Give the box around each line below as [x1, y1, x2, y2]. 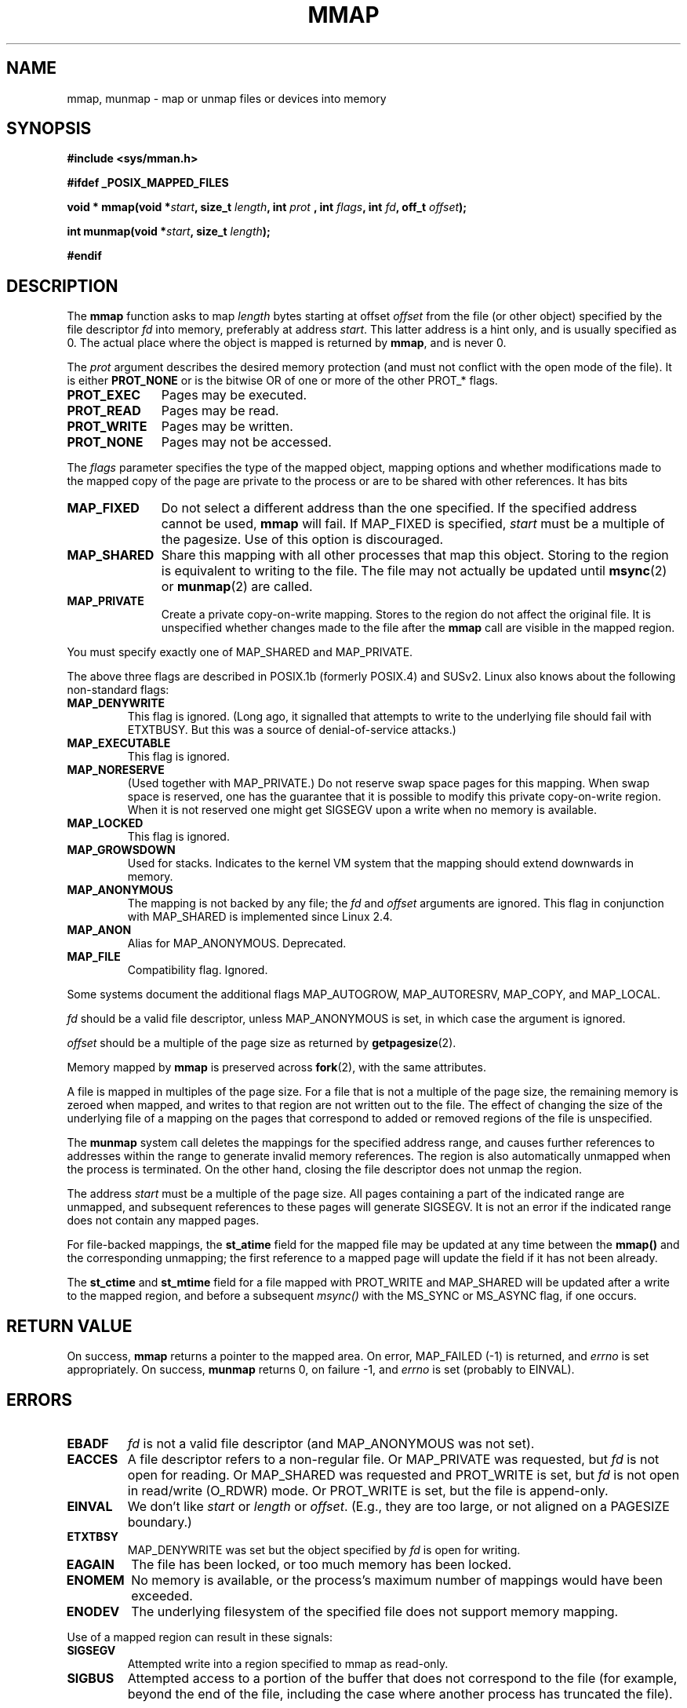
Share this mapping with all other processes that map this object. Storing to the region [161, 547, 669, 564]
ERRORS [6, 1389, 73, 1410]
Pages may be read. [161, 403, 279, 419]
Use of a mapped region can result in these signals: [67, 1630, 333, 1644]
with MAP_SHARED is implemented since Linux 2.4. [127, 910, 393, 924]
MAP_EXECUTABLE [67, 736, 171, 750]
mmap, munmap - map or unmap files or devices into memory [67, 91, 387, 105]
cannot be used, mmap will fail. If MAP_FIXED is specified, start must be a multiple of [161, 516, 665, 532]
